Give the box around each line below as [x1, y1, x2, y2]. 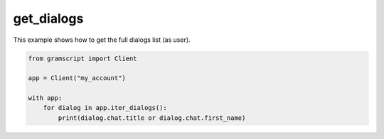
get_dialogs [13, 11, 84, 26]
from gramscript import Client [28, 54, 138, 62]
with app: [28, 94, 63, 102]
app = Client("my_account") [28, 74, 126, 82]
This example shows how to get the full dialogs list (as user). [13, 35, 191, 44]
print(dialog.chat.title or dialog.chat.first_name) [58, 113, 246, 122]
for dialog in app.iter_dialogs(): [43, 104, 167, 112]
